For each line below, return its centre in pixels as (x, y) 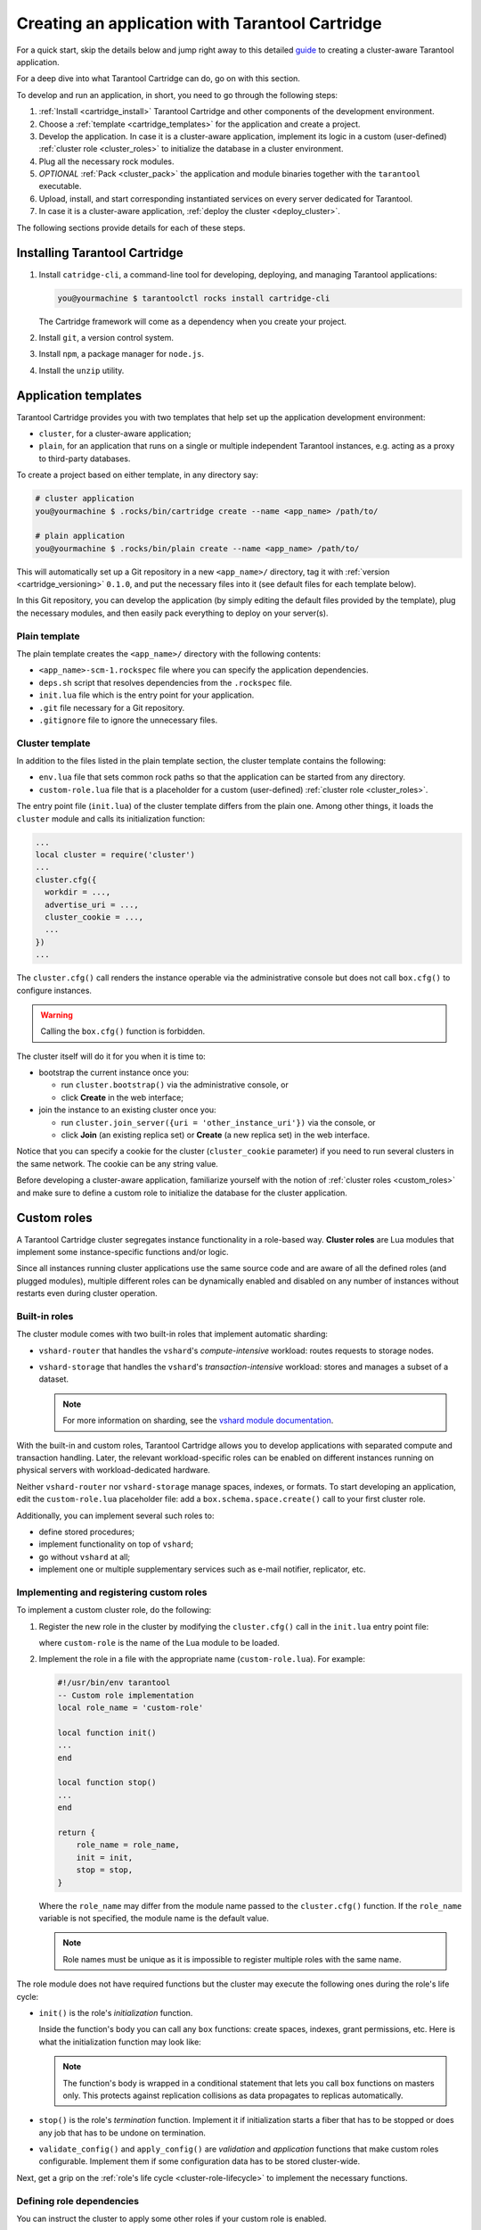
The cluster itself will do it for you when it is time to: (111, 1056)
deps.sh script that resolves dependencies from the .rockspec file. (166, 682)
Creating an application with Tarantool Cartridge (199, 23)
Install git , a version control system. (106, 337)
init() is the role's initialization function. (116, 2012)
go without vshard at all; (85, 1557)
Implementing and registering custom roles (112, 1592)
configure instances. (54, 990)
